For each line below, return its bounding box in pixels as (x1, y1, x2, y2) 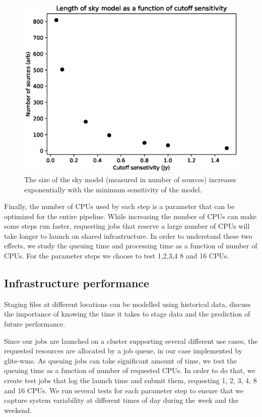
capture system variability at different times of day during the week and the (4, 395, 239, 405)
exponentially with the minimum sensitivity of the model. (24, 184, 202, 194)
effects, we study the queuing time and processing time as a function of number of (4, 240, 257, 251)
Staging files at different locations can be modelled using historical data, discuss (4, 298, 251, 309)
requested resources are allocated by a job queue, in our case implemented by (4, 345, 242, 356)
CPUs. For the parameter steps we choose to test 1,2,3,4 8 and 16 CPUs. (4, 250, 229, 261)
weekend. (4, 404, 32, 415)
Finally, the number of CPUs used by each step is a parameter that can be (4, 201, 235, 212)
